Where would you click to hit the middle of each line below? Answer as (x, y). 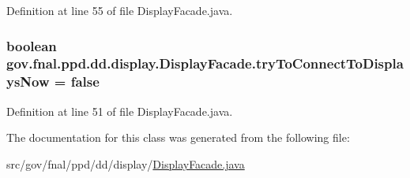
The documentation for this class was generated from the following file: (178, 137)
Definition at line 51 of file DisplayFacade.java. (120, 111)
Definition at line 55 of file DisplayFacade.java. (120, 10)
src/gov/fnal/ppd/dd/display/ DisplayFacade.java (126, 163)
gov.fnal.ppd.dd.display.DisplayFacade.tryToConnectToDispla (205, 63)
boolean (32, 45)
